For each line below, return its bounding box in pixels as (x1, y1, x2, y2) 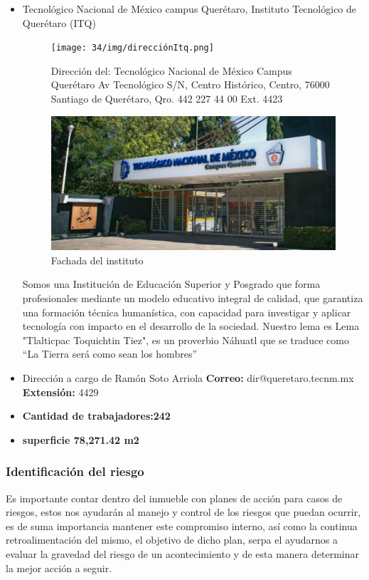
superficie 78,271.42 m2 (22, 432, 139, 447)
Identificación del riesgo (6, 462, 144, 480)
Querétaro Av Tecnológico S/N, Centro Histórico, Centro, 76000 (50, 77, 330, 92)
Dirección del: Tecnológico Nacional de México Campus (50, 63, 292, 78)
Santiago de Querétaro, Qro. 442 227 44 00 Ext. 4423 (50, 91, 283, 106)
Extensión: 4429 (22, 384, 99, 399)
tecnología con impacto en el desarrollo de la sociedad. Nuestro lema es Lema (22, 319, 360, 333)
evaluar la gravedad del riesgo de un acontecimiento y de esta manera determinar (6, 546, 359, 561)
